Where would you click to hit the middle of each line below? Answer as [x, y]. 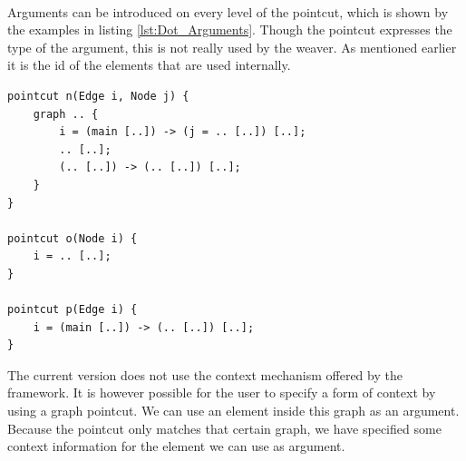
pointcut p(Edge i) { [73, 310]
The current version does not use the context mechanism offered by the [205, 374]
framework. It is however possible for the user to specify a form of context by [222, 392]
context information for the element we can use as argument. [176, 446]
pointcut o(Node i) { [73, 238]
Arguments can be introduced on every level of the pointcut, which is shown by [228, 11]
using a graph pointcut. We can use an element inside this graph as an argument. [233, 411]
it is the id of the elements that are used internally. [149, 65]
